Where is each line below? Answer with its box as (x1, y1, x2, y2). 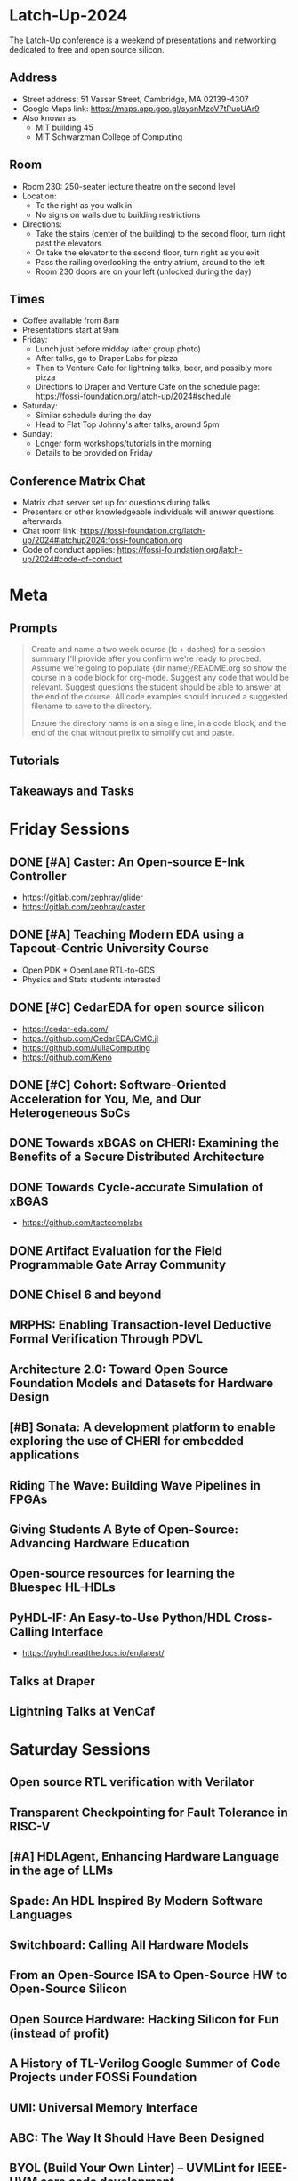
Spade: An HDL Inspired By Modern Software (9, 1893, 264, 1909)
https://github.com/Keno (21, 1052, 113, 1062)
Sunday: (21, 429, 53, 440)
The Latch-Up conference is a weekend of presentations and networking (9, 35, 277, 45)
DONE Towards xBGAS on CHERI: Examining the (9, 1135, 280, 1151)
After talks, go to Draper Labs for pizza (35, 353, 178, 364)
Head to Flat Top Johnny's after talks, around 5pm (35, 419, 220, 430)
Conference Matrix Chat (9, 473, 146, 489)
